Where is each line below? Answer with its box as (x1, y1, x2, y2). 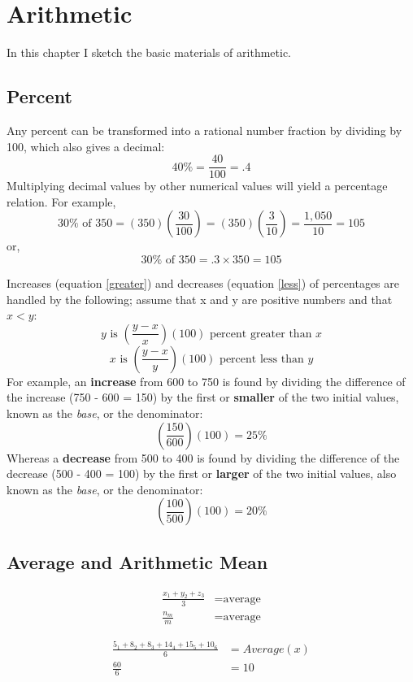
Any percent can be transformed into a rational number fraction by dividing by (7, 121, 402, 138)
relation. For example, (7, 193, 116, 210)
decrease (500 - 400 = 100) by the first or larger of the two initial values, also (7, 465, 397, 482)
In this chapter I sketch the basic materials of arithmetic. (7, 44, 291, 61)
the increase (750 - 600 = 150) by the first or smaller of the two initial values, (7, 389, 399, 406)
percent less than (220, 353, 304, 365)
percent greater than (210, 328, 312, 340)
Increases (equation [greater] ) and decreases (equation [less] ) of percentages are (7, 274, 399, 291)
